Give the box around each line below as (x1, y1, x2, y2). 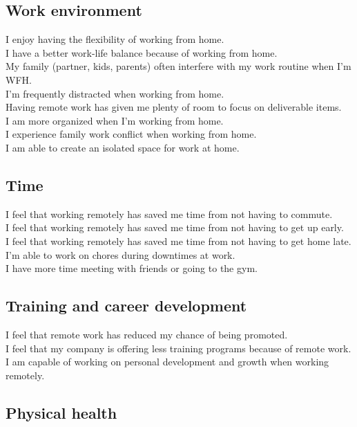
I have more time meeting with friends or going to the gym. (6, 261, 258, 275)
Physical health (6, 401, 117, 423)
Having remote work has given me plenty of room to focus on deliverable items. (6, 100, 342, 114)
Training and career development (6, 295, 247, 316)
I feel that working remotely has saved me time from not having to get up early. (6, 220, 344, 235)
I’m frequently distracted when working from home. (6, 86, 224, 100)
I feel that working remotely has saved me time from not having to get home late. (6, 233, 351, 248)
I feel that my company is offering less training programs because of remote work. (6, 340, 351, 355)
